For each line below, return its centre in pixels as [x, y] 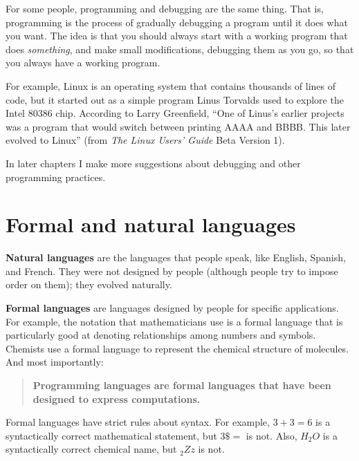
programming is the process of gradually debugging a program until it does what [177, 22]
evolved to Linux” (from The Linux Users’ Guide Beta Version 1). [145, 140]
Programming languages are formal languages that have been [182, 385]
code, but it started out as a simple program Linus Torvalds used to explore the [175, 99]
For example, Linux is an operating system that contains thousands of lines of [171, 85]
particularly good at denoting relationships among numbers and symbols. [161, 335]
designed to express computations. [117, 398]
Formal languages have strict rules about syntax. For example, [138, 422]
